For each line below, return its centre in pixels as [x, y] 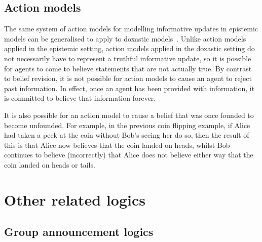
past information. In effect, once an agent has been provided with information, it [129, 88]
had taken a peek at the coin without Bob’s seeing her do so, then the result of [127, 135]
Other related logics [75, 199]
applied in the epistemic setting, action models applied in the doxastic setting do [129, 48]
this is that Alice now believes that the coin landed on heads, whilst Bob [117, 145]
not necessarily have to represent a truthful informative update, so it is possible [128, 58]
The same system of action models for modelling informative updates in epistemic [131, 29]
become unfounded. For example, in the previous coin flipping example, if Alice [127, 125]
